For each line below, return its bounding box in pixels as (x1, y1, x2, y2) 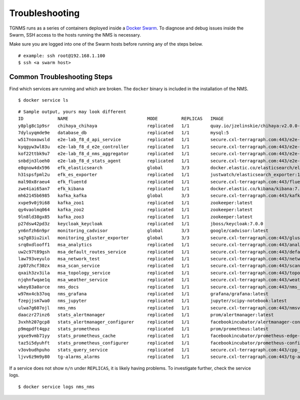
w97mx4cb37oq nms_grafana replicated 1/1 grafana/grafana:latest (18, 291, 268, 296)
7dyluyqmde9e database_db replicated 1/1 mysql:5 (18, 130, 229, 135)
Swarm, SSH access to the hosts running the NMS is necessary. (9, 32, 141, 38)
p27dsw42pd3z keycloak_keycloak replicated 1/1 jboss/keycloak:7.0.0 (18, 221, 263, 227)
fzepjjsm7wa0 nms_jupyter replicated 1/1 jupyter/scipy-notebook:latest (18, 298, 287, 304)
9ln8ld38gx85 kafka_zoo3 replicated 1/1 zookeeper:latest (18, 214, 253, 220)
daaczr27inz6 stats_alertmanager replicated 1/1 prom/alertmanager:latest (18, 312, 274, 318)
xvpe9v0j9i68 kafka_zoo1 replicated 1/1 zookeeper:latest (18, 200, 253, 205)
